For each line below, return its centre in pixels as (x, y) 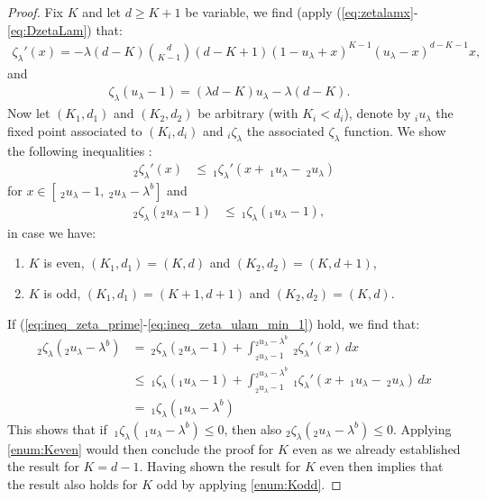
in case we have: (52, 232)
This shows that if (57, 428)
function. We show (395, 130)
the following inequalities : (80, 150)
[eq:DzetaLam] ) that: (65, 29)
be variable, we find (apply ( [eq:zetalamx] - (302, 12)
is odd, (62, 292)
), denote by (377, 113)
